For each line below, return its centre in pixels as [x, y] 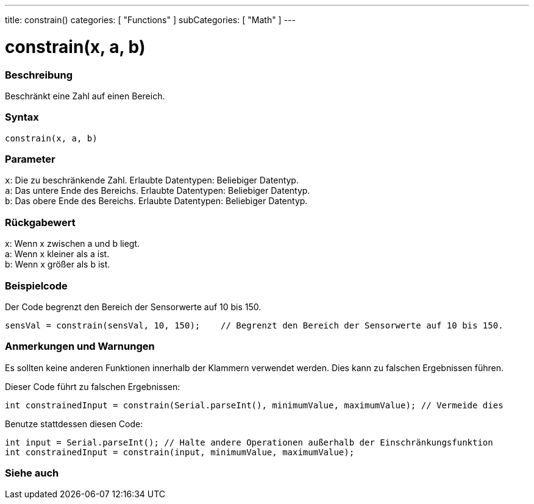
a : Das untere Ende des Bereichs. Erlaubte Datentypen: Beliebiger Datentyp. [158, 191]
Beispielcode [36, 286]
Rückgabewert [40, 222]
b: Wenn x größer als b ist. [58, 264]
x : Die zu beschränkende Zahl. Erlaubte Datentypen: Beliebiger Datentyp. [152, 180]
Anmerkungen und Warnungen [80, 346]
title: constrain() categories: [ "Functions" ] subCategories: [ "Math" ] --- [150, 20]
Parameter [30, 159]
